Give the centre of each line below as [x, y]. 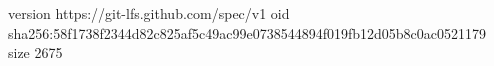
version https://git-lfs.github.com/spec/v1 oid [149, 13]
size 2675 [35, 52]
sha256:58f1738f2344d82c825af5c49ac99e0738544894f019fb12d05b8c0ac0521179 [247, 32]
